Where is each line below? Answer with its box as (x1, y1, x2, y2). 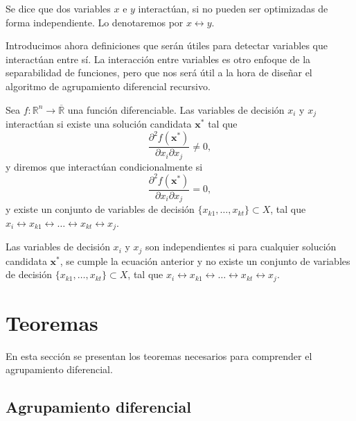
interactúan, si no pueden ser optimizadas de (138, 1, 328, 15)
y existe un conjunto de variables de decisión (6, 202, 195, 216)
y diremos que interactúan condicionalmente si (6, 159, 203, 173)
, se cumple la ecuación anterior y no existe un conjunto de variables (60, 253, 350, 268)
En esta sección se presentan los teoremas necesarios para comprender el (6, 348, 312, 363)
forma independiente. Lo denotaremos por (6, 15, 184, 29)
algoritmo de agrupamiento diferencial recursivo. (6, 78, 211, 93)
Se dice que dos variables (6, 1, 111, 15)
